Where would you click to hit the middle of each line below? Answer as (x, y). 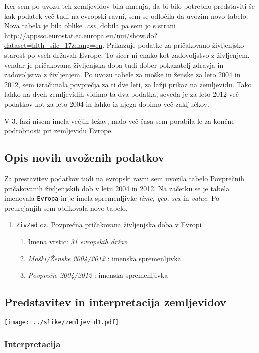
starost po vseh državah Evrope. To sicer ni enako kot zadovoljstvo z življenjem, (127, 55)
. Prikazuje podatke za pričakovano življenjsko (173, 45)
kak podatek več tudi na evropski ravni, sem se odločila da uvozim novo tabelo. (126, 16)
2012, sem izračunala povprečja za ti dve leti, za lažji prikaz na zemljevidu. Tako (128, 84)
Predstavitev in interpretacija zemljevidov (115, 302)
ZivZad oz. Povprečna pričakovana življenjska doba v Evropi (109, 225)
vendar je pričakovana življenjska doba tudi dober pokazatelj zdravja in (114, 65)
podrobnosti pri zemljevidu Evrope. (59, 131)
